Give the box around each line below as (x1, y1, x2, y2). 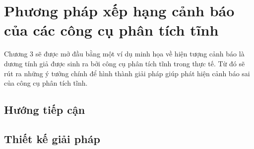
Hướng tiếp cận (4, 102, 85, 117)
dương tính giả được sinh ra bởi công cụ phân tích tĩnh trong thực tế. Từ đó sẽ (4, 58, 245, 68)
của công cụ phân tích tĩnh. (4, 78, 88, 88)
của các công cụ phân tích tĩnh (4, 20, 219, 40)
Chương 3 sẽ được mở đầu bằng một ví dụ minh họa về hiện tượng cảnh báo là (4, 49, 245, 59)
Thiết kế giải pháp (4, 131, 100, 146)
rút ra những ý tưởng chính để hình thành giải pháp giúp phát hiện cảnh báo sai (4, 68, 250, 78)
